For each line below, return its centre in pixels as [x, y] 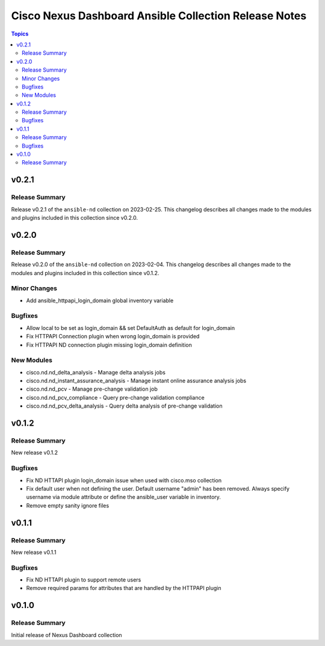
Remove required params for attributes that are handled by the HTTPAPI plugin [124, 588]
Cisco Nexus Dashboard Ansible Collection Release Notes [159, 16]
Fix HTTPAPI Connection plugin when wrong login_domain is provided [113, 337]
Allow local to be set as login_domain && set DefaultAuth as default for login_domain [130, 328]
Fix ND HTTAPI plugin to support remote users [84, 580]
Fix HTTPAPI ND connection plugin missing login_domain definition [109, 345]
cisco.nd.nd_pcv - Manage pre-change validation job [92, 389]
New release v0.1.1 [34, 552]
